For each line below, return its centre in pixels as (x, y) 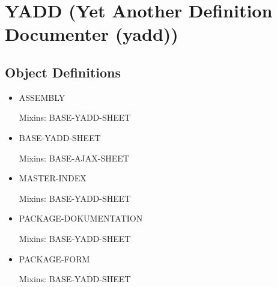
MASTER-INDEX (53, 178)
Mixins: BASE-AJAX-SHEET (74, 158)
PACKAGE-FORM (54, 258)
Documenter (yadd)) (92, 34)
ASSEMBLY (42, 97)
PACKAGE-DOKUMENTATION (81, 218)
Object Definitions (63, 72)
